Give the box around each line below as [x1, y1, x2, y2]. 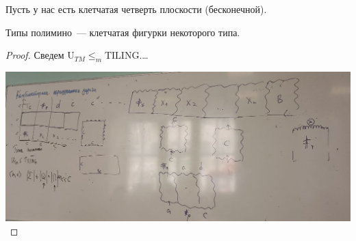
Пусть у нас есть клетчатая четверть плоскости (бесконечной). [5, 2, 267, 16]
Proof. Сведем [5, 48, 64, 62]
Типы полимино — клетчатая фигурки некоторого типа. [5, 25, 240, 39]
